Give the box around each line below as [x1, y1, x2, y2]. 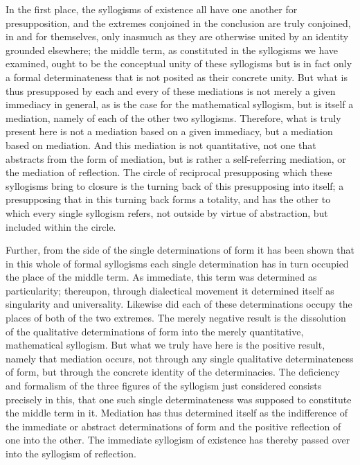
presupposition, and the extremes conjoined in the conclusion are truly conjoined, [6, 15, 351, 30]
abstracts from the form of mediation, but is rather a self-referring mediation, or [6, 151, 346, 166]
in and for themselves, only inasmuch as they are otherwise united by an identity [6, 29, 349, 44]
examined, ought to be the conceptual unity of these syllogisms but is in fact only [6, 56, 352, 71]
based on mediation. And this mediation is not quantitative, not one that [6, 137, 316, 152]
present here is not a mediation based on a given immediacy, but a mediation [6, 124, 333, 139]
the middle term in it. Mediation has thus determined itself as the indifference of [6, 405, 348, 420]
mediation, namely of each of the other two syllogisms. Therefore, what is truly [6, 110, 341, 125]
